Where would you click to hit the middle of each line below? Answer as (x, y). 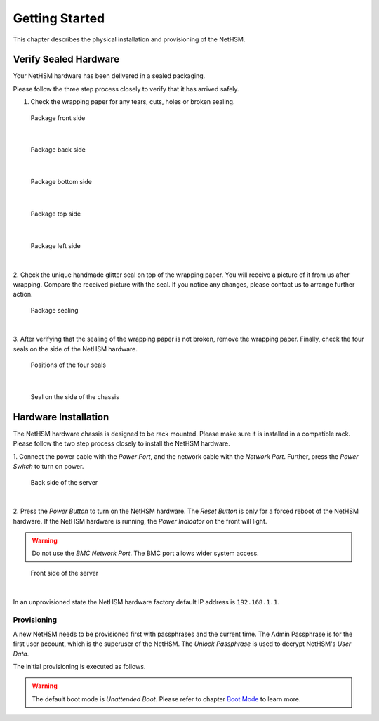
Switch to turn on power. (48, 467)
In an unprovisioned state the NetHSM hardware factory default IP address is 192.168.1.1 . (146, 602)
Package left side (55, 245)
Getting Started (59, 18)
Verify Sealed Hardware (66, 59)
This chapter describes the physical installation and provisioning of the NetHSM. (129, 39)
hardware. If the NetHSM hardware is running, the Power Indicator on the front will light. (140, 521)
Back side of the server (64, 482)
